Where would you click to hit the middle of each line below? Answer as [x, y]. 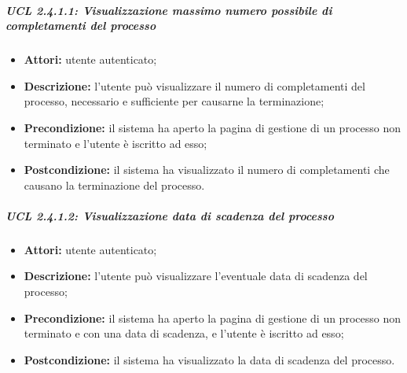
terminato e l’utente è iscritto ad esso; [115, 143]
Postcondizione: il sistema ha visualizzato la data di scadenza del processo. [209, 359]
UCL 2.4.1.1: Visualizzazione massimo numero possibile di [169, 10]
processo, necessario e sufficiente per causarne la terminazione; [174, 101]
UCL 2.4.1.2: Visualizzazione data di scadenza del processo [170, 215]
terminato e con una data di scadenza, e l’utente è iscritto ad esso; [184, 333]
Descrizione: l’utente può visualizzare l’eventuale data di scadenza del [196, 276]
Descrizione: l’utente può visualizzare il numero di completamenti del [194, 85]
